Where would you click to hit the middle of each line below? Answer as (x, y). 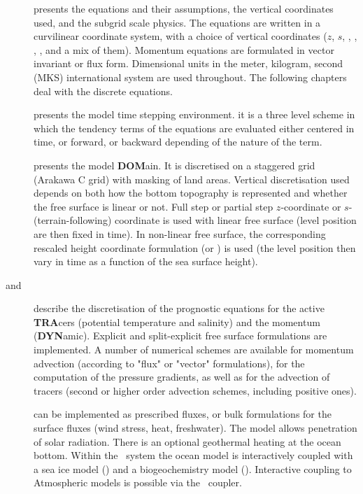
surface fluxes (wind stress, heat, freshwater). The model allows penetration (195, 428)
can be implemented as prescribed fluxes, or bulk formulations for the (183, 414)
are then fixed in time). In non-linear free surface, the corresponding (180, 233)
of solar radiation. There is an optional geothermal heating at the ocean (187, 441)
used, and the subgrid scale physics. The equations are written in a (177, 22)
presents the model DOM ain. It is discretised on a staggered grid (175, 165)
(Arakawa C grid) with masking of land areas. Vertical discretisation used (192, 179)
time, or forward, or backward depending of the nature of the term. (178, 142)
